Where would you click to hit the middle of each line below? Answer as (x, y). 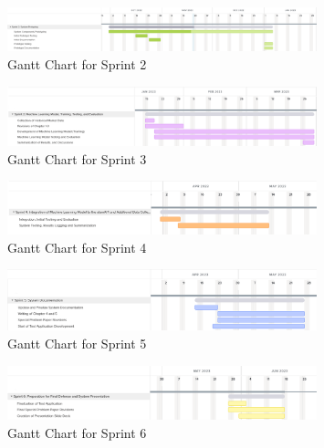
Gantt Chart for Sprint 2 (77, 63)
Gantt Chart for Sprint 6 (77, 432)
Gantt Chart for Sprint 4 (77, 247)
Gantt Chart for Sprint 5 (77, 343)
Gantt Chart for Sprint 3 (77, 158)
